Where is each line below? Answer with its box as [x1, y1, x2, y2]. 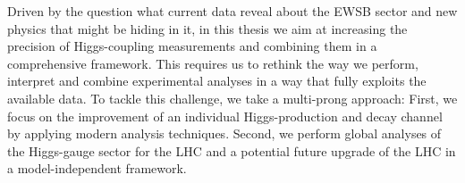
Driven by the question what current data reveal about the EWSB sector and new [7, 2, 458, 20]
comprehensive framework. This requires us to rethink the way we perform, [7, 54, 418, 72]
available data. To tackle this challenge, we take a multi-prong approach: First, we [7, 88, 458, 107]
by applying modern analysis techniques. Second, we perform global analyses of [7, 124, 442, 143]
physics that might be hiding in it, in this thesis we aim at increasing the [7, 19, 408, 37]
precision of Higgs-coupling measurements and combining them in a [7, 37, 377, 55]
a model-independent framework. [7, 159, 187, 178]
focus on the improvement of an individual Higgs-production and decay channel [7, 106, 443, 125]
